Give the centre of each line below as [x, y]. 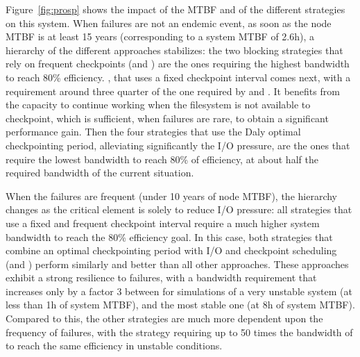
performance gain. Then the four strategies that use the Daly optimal [153, 132]
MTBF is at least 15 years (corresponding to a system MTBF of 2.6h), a [160, 36]
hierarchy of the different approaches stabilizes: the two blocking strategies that [174, 50]
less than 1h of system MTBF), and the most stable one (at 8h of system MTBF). [180, 305]
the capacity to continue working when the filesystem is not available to [158, 105]
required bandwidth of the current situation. [100, 173]
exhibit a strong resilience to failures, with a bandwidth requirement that [161, 277]
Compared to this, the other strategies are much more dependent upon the [164, 318]
